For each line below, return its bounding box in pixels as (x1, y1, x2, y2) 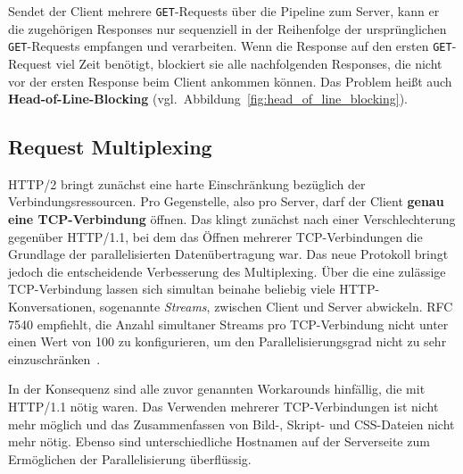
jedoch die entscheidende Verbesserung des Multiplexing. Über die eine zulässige (8, 262, 446, 280)
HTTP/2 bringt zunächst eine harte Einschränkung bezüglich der (8, 174, 366, 193)
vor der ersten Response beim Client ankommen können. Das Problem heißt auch (8, 71, 452, 90)
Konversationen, (8, 297, 96, 316)
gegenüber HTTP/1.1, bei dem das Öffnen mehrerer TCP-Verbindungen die (8, 227, 423, 245)
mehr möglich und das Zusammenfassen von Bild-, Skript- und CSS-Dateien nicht (8, 414, 455, 433)
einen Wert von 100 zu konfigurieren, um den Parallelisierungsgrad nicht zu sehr (8, 332, 447, 351)
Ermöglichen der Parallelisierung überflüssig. (8, 449, 252, 468)
